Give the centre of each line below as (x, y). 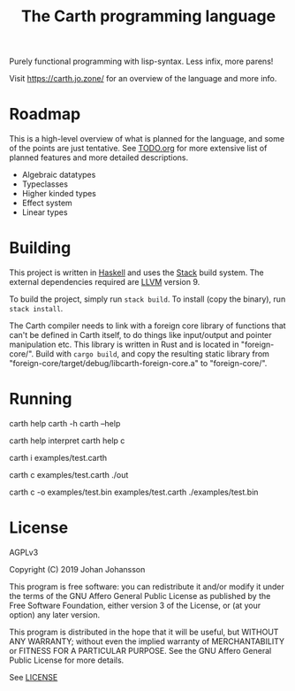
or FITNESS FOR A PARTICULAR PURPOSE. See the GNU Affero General (140, 650)
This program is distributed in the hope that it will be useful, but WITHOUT (144, 632)
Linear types (45, 212)
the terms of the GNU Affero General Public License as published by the (140, 595)
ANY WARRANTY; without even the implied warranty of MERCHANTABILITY (147, 641)
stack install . (36, 309)
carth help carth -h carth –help (65, 423)
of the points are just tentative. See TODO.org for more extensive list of (138, 149)
